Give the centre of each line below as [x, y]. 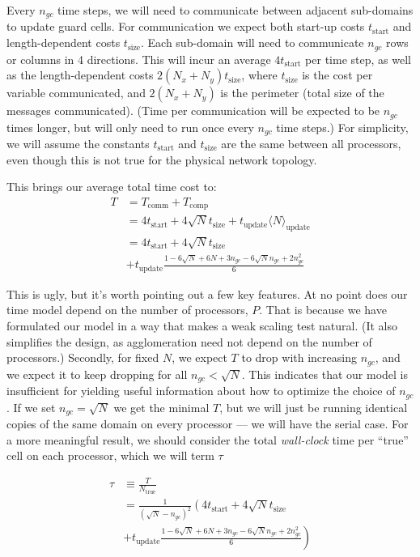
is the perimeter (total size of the [302, 93]
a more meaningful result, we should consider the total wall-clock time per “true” [208, 439]
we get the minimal [161, 407]
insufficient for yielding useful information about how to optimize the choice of [201, 391]
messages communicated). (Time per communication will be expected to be [193, 111]
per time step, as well [358, 59]
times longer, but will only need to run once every [130, 127]
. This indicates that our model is [325, 374]
